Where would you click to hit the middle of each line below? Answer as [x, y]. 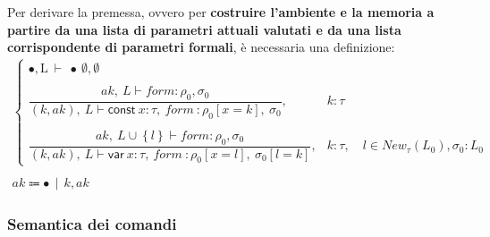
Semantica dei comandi [92, 223]
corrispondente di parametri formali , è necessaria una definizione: [201, 47]
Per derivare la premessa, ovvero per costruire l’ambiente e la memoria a [221, 12]
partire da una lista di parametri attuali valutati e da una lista [204, 29]
